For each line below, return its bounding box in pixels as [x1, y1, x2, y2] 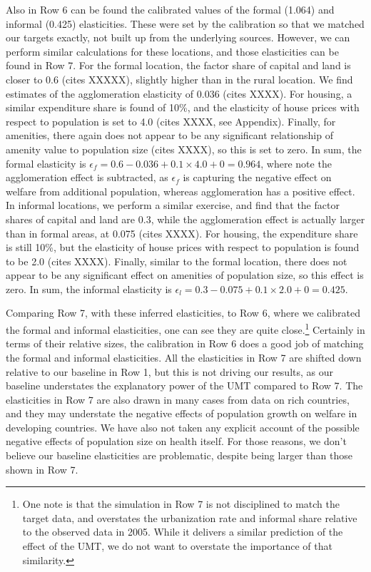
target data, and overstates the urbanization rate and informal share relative [22, 510, 357, 525]
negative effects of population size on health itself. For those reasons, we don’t [6, 434, 347, 449]
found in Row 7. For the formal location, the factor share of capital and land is [6, 58, 351, 73]
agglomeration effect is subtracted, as [6, 170, 168, 185]
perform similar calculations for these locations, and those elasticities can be [6, 44, 339, 58]
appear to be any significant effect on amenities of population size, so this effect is [6, 267, 364, 282]
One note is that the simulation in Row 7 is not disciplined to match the [22, 496, 340, 511]
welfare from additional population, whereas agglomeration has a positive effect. [6, 183, 355, 198]
